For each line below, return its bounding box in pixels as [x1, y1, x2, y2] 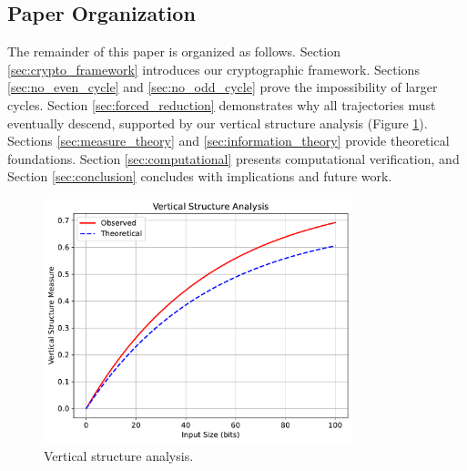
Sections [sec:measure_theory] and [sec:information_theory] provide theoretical [7, 131, 450, 150]
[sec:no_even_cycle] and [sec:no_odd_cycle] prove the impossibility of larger [7, 77, 438, 97]
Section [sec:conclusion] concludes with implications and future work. [7, 167, 392, 186]
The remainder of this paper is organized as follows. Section [7, 42, 341, 61]
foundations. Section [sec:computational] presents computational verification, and [7, 148, 460, 168]
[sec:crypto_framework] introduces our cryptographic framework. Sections [7, 59, 420, 78]
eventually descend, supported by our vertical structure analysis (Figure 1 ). [7, 113, 428, 132]
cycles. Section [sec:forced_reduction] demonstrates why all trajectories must [7, 95, 436, 114]
